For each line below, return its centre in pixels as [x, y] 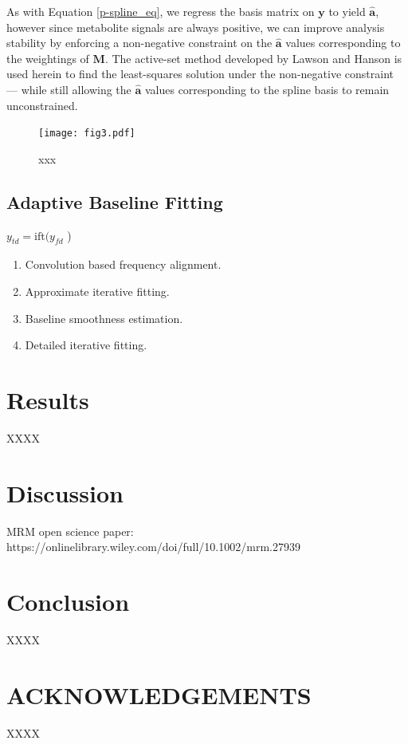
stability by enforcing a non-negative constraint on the [139, 43]
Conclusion [68, 601]
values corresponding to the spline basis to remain [267, 89]
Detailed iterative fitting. [86, 345]
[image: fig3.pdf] [87, 134]
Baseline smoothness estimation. [104, 318]
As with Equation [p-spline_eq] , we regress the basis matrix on [161, 11]
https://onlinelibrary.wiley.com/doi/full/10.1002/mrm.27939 [153, 547]
